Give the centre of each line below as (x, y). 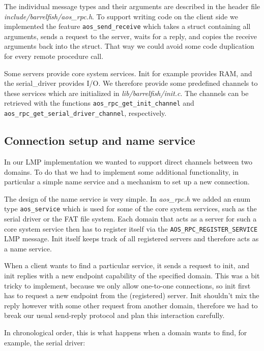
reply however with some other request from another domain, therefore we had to (131, 305)
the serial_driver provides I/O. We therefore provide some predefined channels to (131, 83)
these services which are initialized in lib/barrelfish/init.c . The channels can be (126, 93)
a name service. (28, 248)
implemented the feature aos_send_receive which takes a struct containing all (127, 26)
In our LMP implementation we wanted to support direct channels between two (128, 161)
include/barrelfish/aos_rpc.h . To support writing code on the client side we (121, 16)
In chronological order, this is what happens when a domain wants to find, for (126, 332)
